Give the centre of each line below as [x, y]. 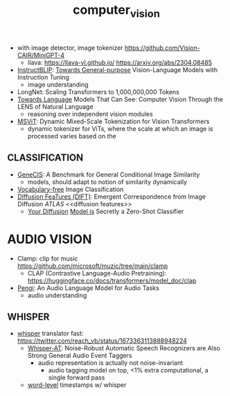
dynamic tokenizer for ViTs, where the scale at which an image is [120, 128]
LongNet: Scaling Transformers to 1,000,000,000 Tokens [98, 91]
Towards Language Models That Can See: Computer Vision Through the [120, 99]
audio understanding [57, 295]
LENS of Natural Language [55, 107]
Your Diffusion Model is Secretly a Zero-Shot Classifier [106, 211]
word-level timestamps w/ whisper [77, 385]
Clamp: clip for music [47, 258]
